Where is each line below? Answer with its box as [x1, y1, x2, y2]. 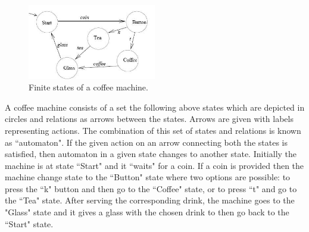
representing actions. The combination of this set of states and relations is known [5, 124, 301, 136]
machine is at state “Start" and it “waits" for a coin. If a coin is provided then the [5, 159, 304, 171]
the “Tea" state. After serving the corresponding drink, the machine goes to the [5, 194, 295, 206]
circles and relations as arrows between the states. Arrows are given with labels [5, 112, 294, 125]
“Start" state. [5, 217, 54, 230]
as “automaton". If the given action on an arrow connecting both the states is [5, 136, 288, 148]
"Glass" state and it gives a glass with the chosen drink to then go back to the [5, 206, 289, 218]
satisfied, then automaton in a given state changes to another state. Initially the [5, 148, 297, 160]
